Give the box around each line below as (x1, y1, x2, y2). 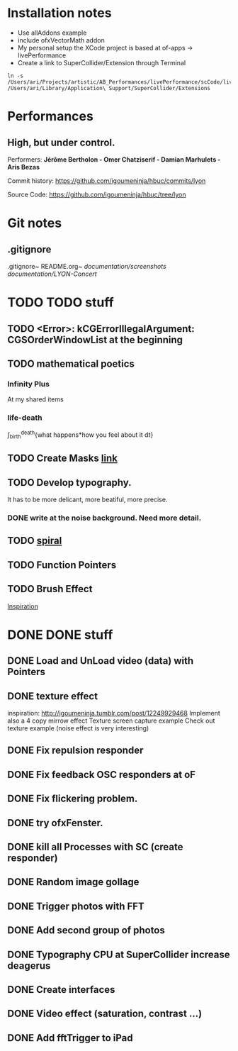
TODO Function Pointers (7, 559, 117, 571)
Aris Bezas (7, 162, 40, 171)
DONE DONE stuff (7, 626, 113, 643)
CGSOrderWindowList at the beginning (7, 333, 183, 345)
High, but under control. (7, 136, 115, 148)
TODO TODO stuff (7, 294, 115, 311)
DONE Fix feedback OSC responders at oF (7, 768, 196, 781)
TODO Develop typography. (7, 477, 132, 489)
